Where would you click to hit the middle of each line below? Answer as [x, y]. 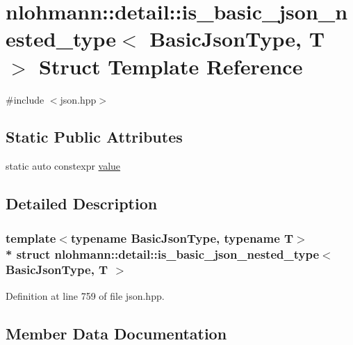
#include [25, 99]
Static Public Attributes [94, 137]
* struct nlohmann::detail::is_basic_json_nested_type [163, 254]
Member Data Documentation [116, 333]
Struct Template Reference [171, 66]
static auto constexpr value [63, 166]
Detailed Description [82, 203]
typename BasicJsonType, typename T [182, 238]
